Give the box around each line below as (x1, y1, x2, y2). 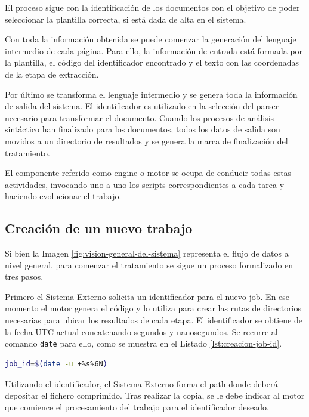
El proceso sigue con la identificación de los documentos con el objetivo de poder (5, 1, 300, 13)
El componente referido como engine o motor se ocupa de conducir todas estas (5, 166, 292, 179)
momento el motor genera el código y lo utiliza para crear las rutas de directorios (5, 302, 302, 314)
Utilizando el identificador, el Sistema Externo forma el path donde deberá (5, 377, 278, 390)
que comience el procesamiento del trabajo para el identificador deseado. (5, 400, 269, 413)
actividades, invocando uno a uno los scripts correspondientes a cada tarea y (5, 178, 285, 190)
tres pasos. (5, 270, 44, 283)
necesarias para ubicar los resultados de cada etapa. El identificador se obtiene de (5, 314, 302, 326)
